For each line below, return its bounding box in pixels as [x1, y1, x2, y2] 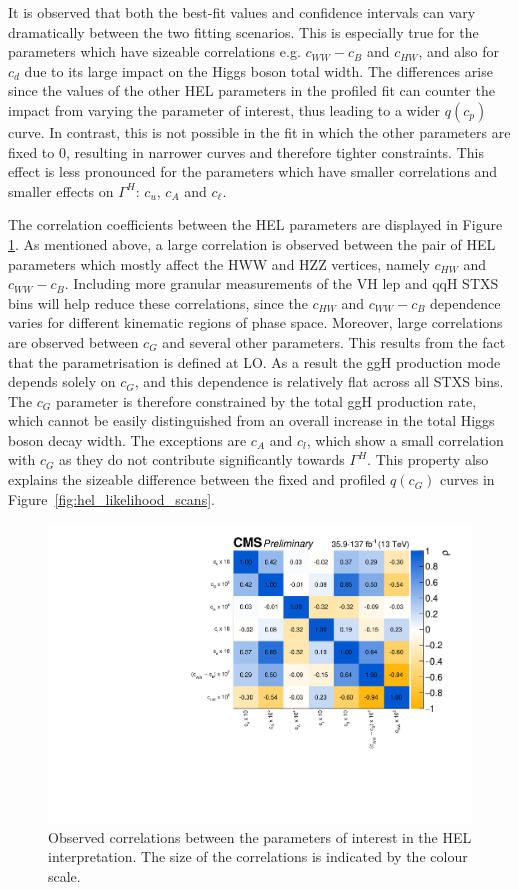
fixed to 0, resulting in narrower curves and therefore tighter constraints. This [8, 141, 484, 162]
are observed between [8, 331, 139, 352]
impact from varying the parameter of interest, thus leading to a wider [8, 99, 441, 120]
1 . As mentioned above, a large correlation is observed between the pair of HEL [8, 233, 496, 254]
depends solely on [8, 371, 116, 392]
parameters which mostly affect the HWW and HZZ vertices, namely [8, 253, 430, 274]
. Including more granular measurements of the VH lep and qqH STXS [64, 273, 499, 294]
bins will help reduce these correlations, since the [8, 292, 308, 313]
